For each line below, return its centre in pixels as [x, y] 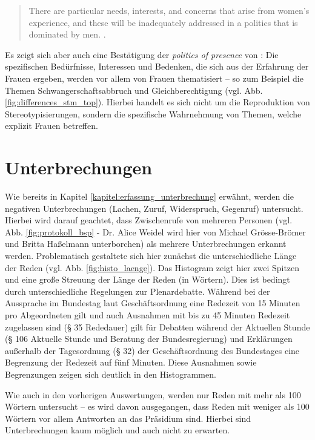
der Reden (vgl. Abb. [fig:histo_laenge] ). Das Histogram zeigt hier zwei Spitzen [152, 267]
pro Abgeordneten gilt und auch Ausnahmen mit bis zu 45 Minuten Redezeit [148, 315]
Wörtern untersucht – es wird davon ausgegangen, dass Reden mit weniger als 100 [157, 406]
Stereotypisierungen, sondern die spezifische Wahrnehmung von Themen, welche [153, 113]
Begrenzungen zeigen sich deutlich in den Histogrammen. [111, 374]
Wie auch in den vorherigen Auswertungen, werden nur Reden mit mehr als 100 [153, 394]
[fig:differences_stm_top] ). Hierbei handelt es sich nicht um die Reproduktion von [157, 102]
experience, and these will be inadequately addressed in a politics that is [163, 22]
